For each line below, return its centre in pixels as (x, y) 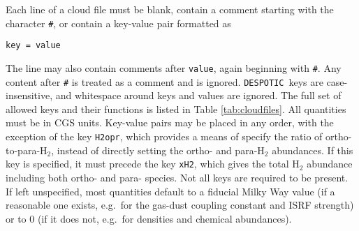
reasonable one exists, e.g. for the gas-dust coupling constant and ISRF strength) (180, 205)
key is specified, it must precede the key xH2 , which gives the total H (153, 164)
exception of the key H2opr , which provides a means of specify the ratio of (164, 136)
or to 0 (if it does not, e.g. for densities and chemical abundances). (149, 218)
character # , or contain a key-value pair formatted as (118, 23)
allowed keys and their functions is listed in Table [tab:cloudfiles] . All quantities (176, 109)
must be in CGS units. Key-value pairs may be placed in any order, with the (170, 122)
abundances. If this (313, 150)
